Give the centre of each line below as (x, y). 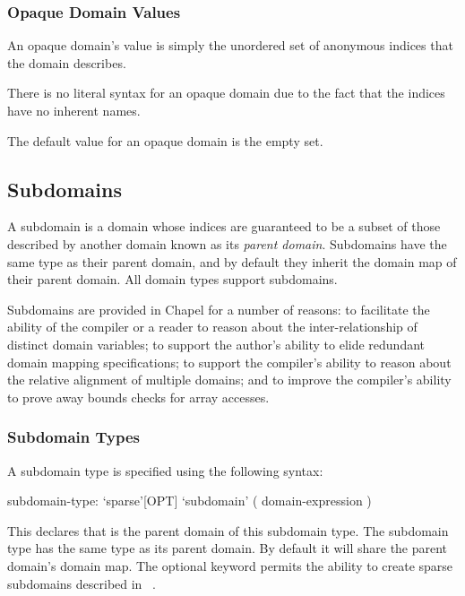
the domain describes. (67, 62)
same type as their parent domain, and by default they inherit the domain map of (232, 261)
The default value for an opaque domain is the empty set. (165, 140)
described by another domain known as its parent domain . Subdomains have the (227, 243)
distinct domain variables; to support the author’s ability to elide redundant (216, 344)
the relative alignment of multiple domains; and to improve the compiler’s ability (229, 380)
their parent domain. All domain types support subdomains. (172, 279)
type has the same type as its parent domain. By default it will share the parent (228, 548)
